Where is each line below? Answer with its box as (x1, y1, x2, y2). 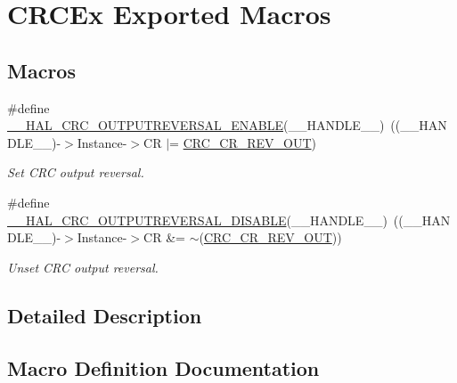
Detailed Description (7, 301, 202, 329)
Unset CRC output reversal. (7, 257, 159, 276)
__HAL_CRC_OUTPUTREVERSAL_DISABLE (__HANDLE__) (7, 210, 388, 229)
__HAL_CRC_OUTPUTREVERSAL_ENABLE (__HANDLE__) (7, 116, 385, 134)
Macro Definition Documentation (7, 354, 320, 381)
